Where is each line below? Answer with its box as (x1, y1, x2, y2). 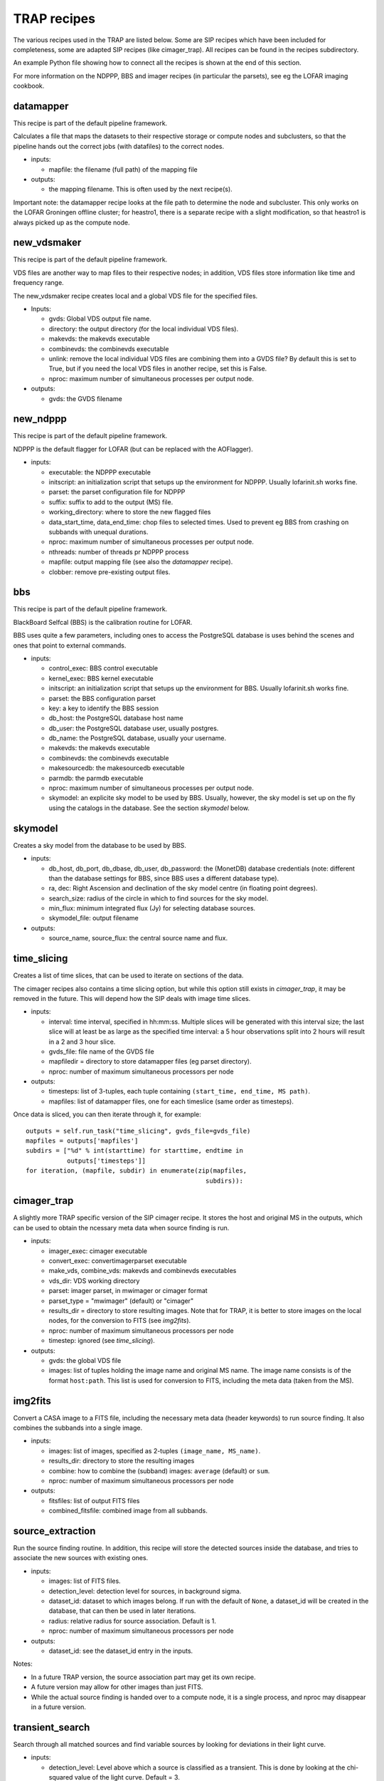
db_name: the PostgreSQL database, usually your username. (48, 734, 227, 742)
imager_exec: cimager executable (48, 1247, 147, 1255)
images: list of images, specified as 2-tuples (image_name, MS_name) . (48, 1446, 261, 1455)
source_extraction (13, 1525, 96, 1537)
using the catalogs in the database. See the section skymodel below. (48, 804, 250, 812)
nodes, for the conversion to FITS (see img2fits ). (48, 1317, 191, 1325)
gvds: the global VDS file (48, 1356, 122, 1364)
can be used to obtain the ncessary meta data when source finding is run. (13, 1223, 230, 1232)
